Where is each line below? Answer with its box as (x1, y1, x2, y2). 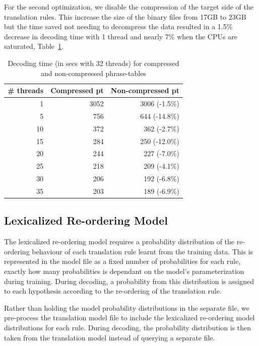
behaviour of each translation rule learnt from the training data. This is (32, 246, 253, 256)
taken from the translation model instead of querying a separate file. (4, 332, 215, 342)
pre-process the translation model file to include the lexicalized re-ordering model (4, 312, 255, 323)
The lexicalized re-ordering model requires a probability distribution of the (4, 236, 235, 247)
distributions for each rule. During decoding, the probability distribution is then (4, 322, 251, 332)
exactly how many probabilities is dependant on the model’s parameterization (4, 265, 244, 276)
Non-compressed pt (110, 85, 179, 96)
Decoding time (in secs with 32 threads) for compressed (8, 57, 179, 68)
